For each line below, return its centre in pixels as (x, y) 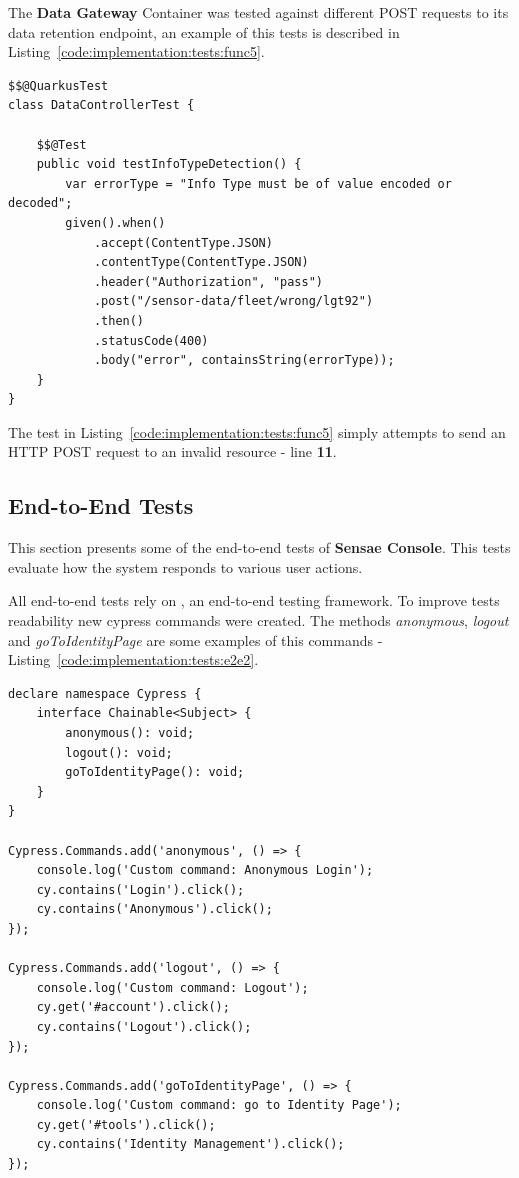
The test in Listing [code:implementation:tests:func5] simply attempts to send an (257, 431)
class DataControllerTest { (101, 105)
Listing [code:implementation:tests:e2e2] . (133, 659)
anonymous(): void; (130, 733)
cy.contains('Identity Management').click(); (190, 1144)
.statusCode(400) (151, 340)
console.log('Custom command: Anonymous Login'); (205, 870)
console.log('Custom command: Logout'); (172, 987)
